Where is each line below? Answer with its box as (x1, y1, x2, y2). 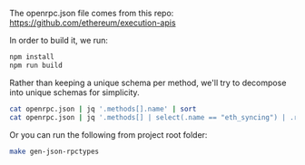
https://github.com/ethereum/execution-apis (9, 17, 176, 28)
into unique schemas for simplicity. (9, 86, 140, 98)
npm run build (9, 61, 64, 70)
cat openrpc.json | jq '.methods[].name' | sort (9, 104, 197, 113)
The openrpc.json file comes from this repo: (9, 8, 174, 18)
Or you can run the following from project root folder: (9, 129, 208, 140)
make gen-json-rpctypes (9, 147, 100, 156)
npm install (9, 53, 54, 62)
